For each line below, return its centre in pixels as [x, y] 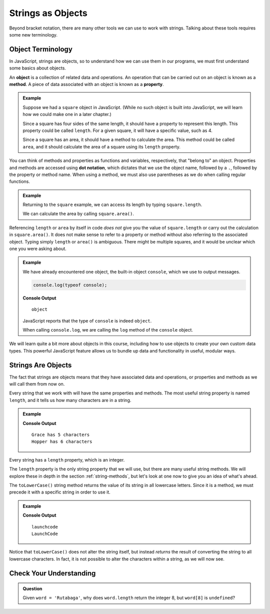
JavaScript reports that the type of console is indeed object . [87, 320]
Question [32, 589]
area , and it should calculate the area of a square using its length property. [102, 146]
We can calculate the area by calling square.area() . [78, 214]
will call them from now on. [37, 384]
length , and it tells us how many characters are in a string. [70, 400]
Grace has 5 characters [61, 435]
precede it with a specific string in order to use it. [60, 492]
